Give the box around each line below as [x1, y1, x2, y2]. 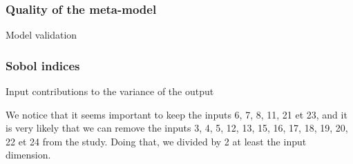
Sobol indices [6, 57, 80, 74]
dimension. [6, 147, 51, 162]
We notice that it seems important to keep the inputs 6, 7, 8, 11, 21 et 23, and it [6, 107, 347, 121]
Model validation [6, 28, 77, 42]
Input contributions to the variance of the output [6, 84, 214, 99]
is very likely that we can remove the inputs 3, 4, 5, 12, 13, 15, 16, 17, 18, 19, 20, [6, 121, 348, 135]
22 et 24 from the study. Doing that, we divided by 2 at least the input [6, 134, 307, 148]
